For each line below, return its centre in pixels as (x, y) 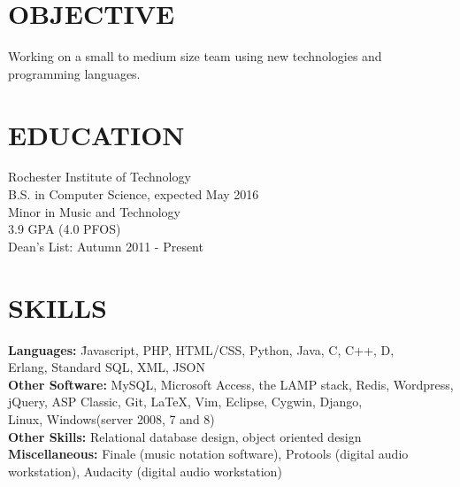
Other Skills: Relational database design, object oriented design (185, 436)
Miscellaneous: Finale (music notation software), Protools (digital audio (208, 454)
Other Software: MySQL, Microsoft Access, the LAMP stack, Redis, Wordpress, (231, 384)
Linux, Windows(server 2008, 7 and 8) (111, 418)
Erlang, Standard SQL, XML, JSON (107, 367)
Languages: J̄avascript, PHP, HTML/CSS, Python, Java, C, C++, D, (201, 349)
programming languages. (74, 73)
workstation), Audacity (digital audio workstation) (145, 471)
